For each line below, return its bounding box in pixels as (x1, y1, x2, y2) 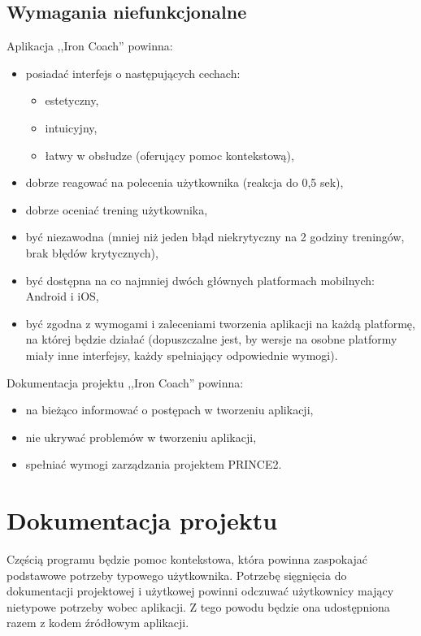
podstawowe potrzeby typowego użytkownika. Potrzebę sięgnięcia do (7, 566, 347, 583)
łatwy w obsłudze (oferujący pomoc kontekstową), (45, 146, 294, 163)
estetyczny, (45, 92, 99, 109)
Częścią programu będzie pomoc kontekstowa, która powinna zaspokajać (7, 551, 368, 568)
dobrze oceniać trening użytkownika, (25, 201, 208, 218)
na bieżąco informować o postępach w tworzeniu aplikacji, (25, 401, 314, 418)
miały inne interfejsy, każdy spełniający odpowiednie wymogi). (25, 346, 338, 363)
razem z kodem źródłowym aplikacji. (7, 614, 189, 631)
